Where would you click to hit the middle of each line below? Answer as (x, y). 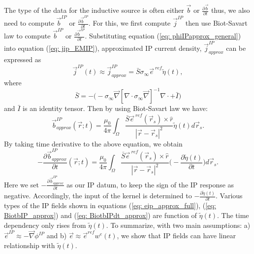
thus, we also (230, 10)
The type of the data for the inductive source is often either (94, 10)
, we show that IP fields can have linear (176, 236)
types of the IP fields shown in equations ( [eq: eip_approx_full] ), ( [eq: (110, 205)
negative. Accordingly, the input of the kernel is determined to (98, 196)
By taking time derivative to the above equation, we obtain (93, 143)
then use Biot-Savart (216, 23)
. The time (233, 215)
